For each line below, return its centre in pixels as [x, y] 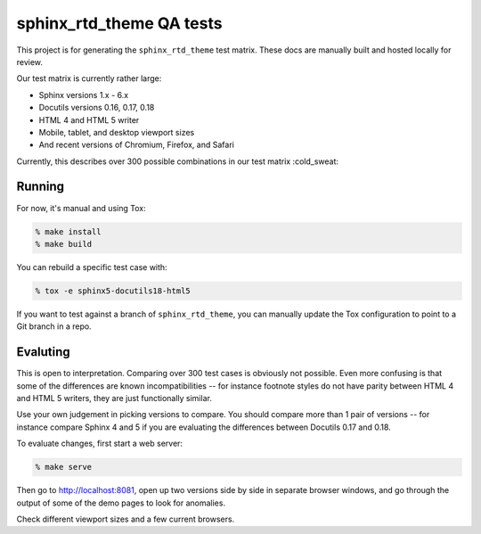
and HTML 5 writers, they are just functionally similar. [114, 398]
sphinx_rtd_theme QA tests [119, 23]
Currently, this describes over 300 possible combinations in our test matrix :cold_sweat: [177, 161]
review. [30, 62]
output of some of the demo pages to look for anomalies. [121, 503]
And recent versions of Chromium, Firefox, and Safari [137, 145]
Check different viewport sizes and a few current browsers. [126, 519]
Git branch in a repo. [54, 326]
